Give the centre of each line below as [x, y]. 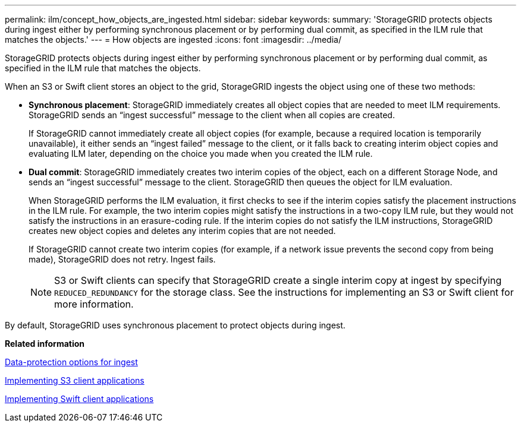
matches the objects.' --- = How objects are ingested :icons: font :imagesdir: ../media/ [173, 39]
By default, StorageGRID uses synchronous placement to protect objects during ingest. [175, 325]
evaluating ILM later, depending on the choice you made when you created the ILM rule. [201, 154]
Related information [45, 344]
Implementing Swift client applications [79, 399]
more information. [94, 304]
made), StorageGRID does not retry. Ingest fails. [122, 259]
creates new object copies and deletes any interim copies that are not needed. [182, 231]
